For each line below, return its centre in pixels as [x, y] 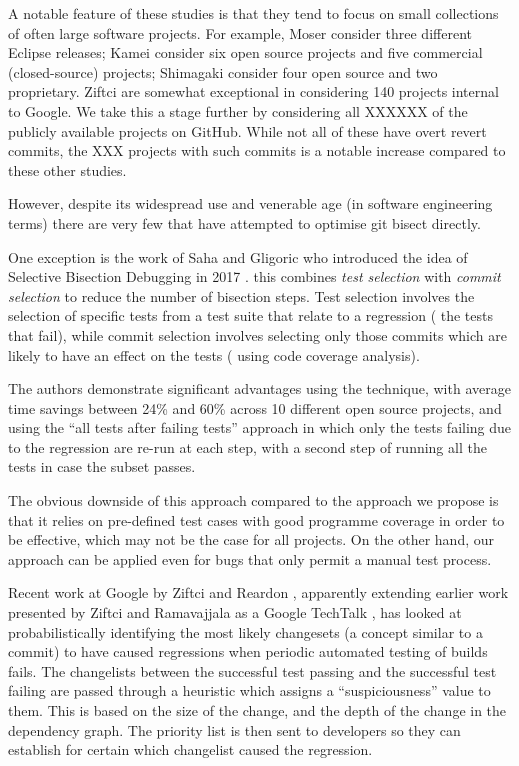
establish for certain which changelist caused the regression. [190, 749]
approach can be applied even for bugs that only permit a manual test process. [250, 558]
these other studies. [67, 169]
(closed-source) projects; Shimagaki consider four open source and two [223, 71]
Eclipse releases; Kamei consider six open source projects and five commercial [245, 52]
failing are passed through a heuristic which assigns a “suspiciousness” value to [249, 690]
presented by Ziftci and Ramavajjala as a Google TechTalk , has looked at [235, 612]
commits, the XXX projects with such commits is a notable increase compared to [257, 150]
